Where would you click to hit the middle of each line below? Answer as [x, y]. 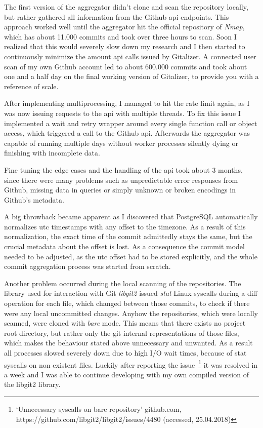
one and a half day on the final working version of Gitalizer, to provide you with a [131, 76]
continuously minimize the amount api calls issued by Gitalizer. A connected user [130, 56]
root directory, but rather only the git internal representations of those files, [122, 333]
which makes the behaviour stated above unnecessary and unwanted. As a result [128, 343]
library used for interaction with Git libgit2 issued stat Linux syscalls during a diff [131, 293]
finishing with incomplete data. [52, 153]
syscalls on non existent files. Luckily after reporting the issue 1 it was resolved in [131, 364]
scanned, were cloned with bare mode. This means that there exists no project [125, 323]
